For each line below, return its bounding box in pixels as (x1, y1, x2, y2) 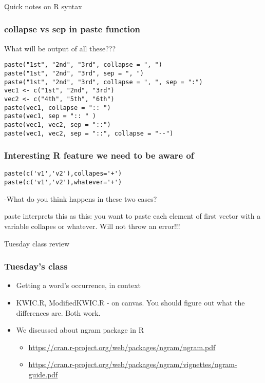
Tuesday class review (4, 238, 70, 248)
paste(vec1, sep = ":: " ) (4, 112, 96, 120)
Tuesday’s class (4, 260, 68, 273)
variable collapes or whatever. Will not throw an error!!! (4, 220, 180, 231)
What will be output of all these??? (4, 43, 116, 53)
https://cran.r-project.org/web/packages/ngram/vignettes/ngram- (28, 359, 237, 370)
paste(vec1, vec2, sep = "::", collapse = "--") (4, 129, 174, 137)
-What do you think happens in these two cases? (4, 193, 157, 204)
